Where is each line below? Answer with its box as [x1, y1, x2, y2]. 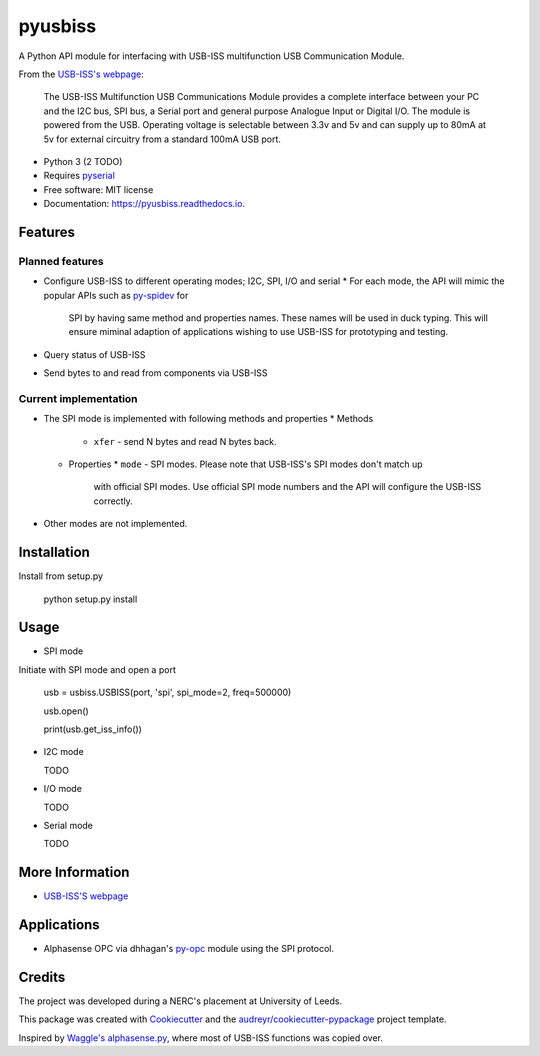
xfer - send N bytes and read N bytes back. [93, 435, 277, 447]
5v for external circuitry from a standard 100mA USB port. [43, 133, 282, 145]
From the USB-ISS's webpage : [18, 68, 145, 80]
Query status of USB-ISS [43, 348, 146, 360]
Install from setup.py [18, 570, 104, 582]
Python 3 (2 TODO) [43, 155, 123, 167]
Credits [18, 969, 66, 985]
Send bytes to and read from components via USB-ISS [43, 367, 269, 379]
